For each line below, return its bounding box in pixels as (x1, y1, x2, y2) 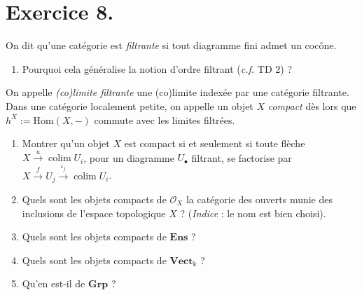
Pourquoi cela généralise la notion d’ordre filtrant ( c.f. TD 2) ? (22, 61, 293, 76)
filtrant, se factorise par (191, 150, 292, 165)
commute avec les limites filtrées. (94, 112, 235, 127)
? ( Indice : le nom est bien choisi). (180, 205, 326, 220)
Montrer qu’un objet (22, 136, 110, 151)
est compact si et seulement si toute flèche (124, 136, 305, 151)
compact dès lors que (267, 98, 356, 113)
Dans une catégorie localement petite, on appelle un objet (6, 98, 253, 113)
